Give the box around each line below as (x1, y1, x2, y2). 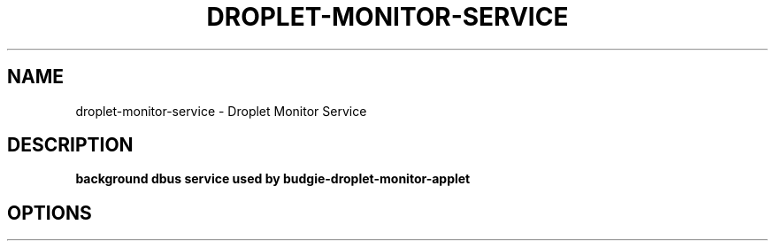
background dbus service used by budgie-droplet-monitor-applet (75, 171, 471, 187)
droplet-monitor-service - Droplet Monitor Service (75, 103, 367, 119)
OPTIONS (7, 201, 92, 224)
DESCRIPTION (7, 134, 134, 157)
